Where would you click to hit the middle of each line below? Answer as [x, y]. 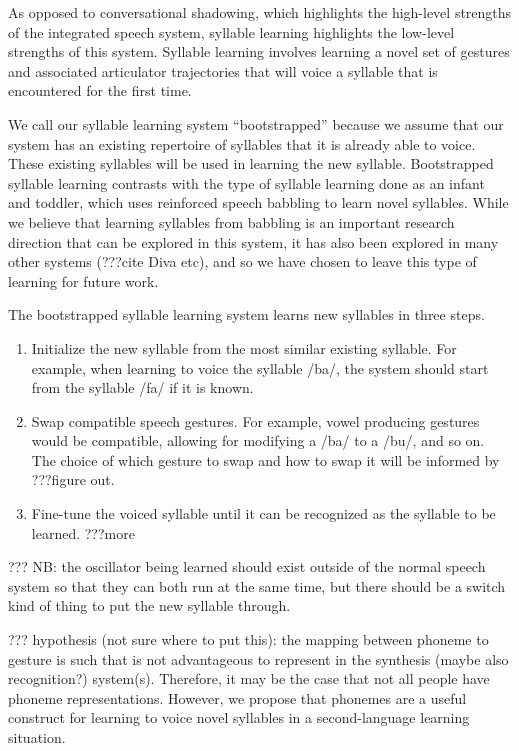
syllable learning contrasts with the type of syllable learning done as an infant [246, 182]
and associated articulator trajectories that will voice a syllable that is [223, 70]
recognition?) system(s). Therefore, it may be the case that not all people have [249, 678]
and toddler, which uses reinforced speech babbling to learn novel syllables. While [258, 202]
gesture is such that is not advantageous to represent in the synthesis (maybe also [258, 658]
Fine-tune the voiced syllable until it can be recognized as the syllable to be [263, 513]
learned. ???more [83, 532]
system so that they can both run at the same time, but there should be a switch [257, 585]
